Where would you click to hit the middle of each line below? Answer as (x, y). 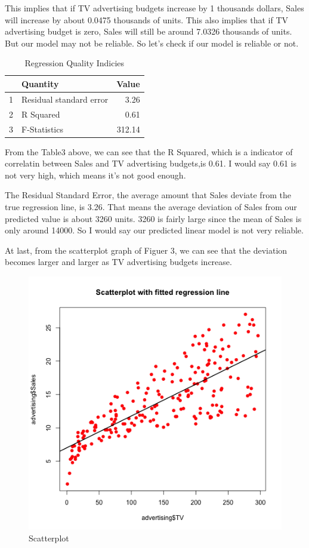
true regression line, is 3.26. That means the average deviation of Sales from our (151, 206)
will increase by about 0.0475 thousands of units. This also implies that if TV (147, 19)
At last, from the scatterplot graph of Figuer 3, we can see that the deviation (146, 250)
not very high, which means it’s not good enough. (95, 175)
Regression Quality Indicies (75, 63)
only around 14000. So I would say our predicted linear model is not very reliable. (154, 230)
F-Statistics (42, 129)
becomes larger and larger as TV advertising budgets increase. (118, 262)
